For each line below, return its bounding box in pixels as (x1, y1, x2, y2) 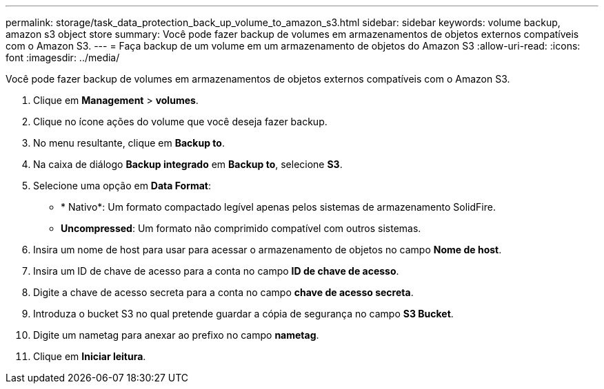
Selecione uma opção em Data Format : (33, 180, 212, 191)
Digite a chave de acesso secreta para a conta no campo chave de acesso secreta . (33, 286, 414, 298)
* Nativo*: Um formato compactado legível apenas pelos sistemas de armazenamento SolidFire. (61, 201, 496, 213)
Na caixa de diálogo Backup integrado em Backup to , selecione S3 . (33, 158, 343, 170)
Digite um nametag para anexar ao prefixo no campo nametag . (33, 329, 319, 341)
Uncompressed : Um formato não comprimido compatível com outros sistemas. (61, 222, 421, 234)
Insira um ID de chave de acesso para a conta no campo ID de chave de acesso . (33, 265, 399, 277)
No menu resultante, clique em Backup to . (33, 137, 225, 149)
